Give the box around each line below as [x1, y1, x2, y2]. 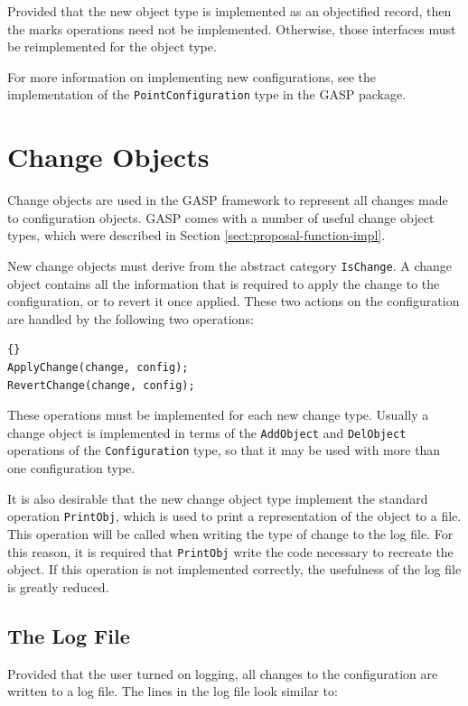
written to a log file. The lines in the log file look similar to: [7, 682, 338, 701]
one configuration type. [7, 459, 136, 478]
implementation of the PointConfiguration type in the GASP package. [7, 85, 407, 104]
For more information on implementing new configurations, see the [7, 67, 377, 86]
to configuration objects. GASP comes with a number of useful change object [7, 208, 435, 227]
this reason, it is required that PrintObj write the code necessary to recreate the [7, 542, 454, 561]
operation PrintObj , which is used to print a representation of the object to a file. [7, 506, 462, 525]
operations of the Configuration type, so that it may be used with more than [7, 441, 441, 460]
